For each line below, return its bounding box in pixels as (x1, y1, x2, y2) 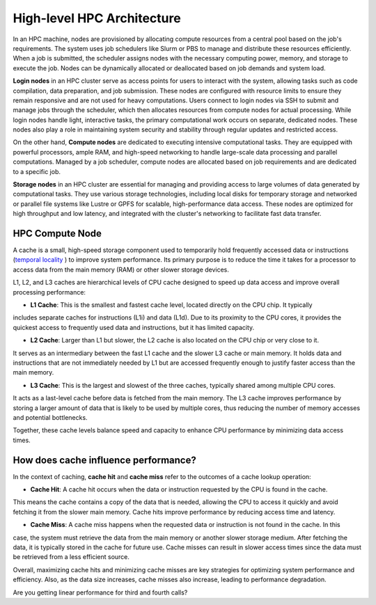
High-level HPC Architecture (13, 10, 181, 26)
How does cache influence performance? (13, 454, 196, 466)
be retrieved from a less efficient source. (13, 553, 130, 561)
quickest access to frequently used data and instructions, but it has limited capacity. (13, 323, 255, 331)
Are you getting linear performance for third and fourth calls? (13, 588, 188, 597)
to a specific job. (13, 167, 61, 175)
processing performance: (13, 288, 86, 296)
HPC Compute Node (13, 228, 102, 239)
